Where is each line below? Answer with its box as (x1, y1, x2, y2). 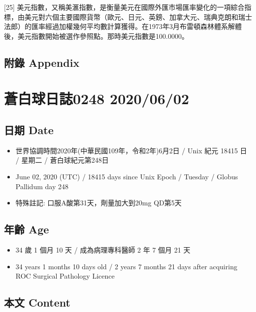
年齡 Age (4, 222, 49, 237)
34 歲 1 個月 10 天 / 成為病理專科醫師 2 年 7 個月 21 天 (15, 244, 191, 255)
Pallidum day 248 (15, 181, 68, 191)
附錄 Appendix (4, 55, 80, 70)
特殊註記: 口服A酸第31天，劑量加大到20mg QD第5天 (15, 198, 182, 208)
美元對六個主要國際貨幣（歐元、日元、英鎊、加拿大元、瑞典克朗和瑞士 (24, 11, 252, 22)
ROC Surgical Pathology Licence (15, 271, 115, 281)
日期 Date (4, 122, 54, 137)
